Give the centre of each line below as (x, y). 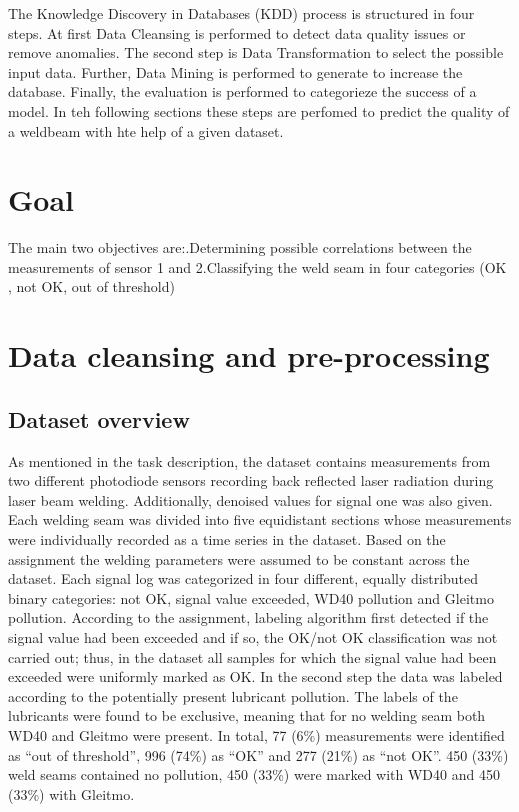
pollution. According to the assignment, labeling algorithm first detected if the (248, 617)
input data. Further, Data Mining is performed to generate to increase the (235, 71)
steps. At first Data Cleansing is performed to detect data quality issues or (237, 32)
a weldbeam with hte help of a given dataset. (146, 130)
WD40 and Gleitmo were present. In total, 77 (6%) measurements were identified (256, 734)
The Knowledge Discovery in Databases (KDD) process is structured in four (241, 13)
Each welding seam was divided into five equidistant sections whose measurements (260, 519)
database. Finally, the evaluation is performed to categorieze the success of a (242, 91)
